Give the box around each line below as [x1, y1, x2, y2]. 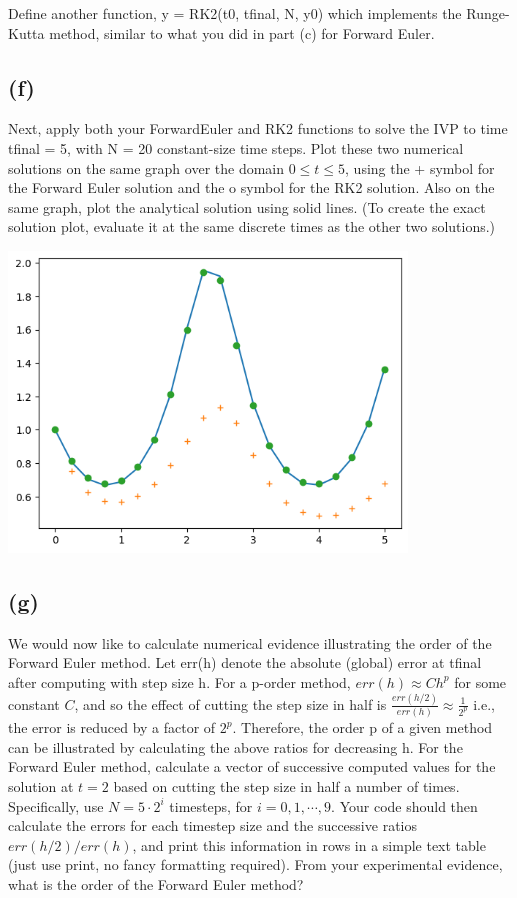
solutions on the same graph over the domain [8, 157, 285, 178]
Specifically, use [8, 795, 104, 816]
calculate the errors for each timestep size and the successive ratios [8, 815, 417, 836]
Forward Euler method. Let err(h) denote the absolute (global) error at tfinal [8, 652, 482, 673]
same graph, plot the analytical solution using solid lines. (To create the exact [8, 196, 486, 217]
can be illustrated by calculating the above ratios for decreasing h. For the [8, 736, 463, 757]
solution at [8, 775, 74, 796]
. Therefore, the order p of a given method [232, 717, 493, 738]
